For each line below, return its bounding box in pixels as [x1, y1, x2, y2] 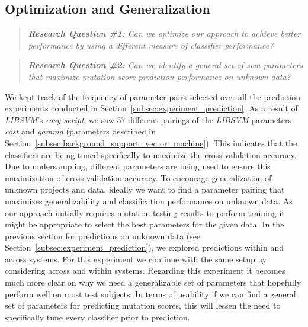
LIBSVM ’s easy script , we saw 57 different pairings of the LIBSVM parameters [5, 113, 291, 126]
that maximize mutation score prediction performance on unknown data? [28, 70, 291, 82]
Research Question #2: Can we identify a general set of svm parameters [28, 59, 303, 71]
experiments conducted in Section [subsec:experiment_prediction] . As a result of [5, 102, 298, 114]
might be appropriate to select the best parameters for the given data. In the [5, 218, 284, 230]
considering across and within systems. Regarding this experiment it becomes [5, 264, 285, 277]
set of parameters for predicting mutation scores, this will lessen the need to [5, 299, 281, 312]
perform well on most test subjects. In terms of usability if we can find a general [5, 287, 296, 300]
